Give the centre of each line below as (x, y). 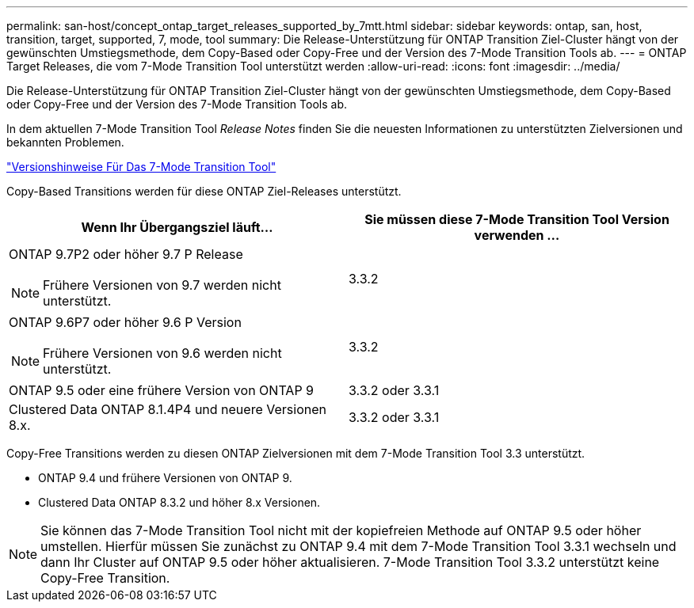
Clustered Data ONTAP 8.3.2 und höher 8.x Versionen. (179, 502)
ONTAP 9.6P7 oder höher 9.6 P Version (125, 322)
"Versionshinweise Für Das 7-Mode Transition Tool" (141, 167)
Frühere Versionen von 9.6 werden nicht (162, 353)
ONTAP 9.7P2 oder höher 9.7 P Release (126, 254)
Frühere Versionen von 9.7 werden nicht (162, 285)
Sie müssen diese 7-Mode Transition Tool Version (517, 219)
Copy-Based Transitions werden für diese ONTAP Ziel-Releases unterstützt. (204, 191)
